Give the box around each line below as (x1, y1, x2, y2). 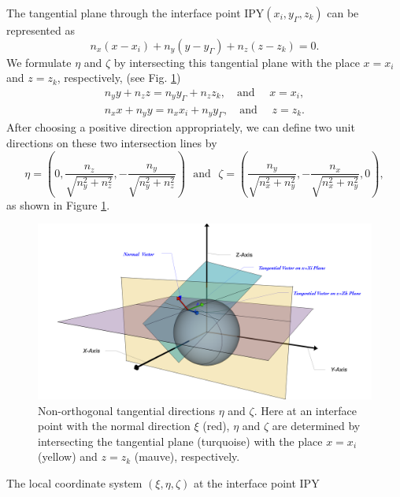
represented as (6, 22, 75, 38)
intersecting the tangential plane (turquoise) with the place (38, 432, 323, 449)
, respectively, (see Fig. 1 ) (57, 69, 181, 86)
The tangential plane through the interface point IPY (6, 5, 265, 20)
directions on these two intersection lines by (6, 135, 217, 151)
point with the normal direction (38, 417, 191, 434)
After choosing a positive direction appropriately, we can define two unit (6, 119, 355, 135)
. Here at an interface (254, 402, 357, 418)
